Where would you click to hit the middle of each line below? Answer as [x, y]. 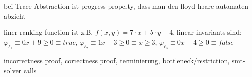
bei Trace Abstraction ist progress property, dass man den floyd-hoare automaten [126, 6]
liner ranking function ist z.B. [49, 32]
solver [13, 70]
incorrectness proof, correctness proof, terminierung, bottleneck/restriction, [117, 60]
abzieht [15, 15]
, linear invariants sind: [207, 32]
